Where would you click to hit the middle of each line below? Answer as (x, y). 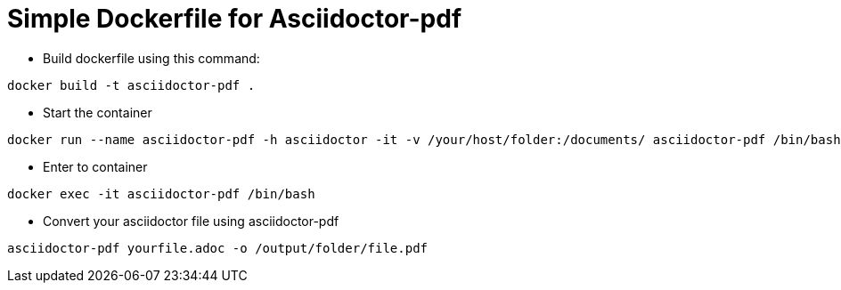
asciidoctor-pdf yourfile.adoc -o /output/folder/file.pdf (218, 248)
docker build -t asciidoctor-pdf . (131, 85)
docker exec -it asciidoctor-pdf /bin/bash (161, 193)
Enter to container (95, 166)
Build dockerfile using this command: (151, 58)
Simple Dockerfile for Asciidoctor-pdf (235, 19)
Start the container (98, 112)
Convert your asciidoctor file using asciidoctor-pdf (191, 221)
